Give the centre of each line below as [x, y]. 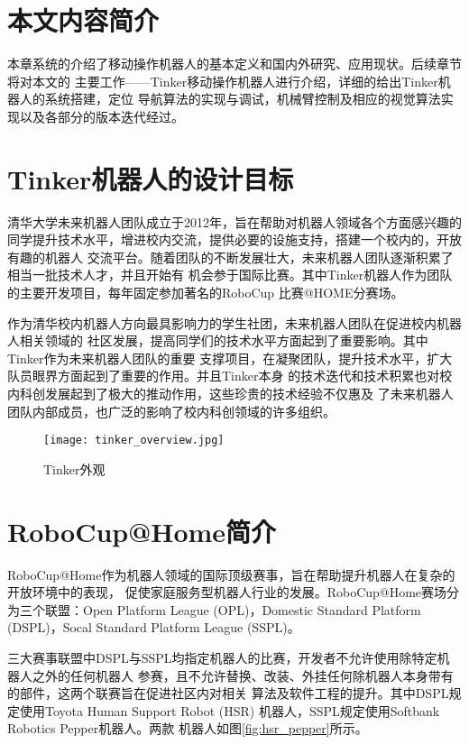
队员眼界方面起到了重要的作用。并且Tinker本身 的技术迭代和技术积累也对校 [230, 376]
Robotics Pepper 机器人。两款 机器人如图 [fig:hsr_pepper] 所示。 [188, 728]
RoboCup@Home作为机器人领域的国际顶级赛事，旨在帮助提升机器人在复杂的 [231, 574]
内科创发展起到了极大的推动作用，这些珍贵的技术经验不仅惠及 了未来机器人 [230, 393]
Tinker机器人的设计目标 [151, 178]
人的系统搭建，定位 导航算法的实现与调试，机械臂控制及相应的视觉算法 [230, 99]
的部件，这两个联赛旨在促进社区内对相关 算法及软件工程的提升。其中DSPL [228, 693]
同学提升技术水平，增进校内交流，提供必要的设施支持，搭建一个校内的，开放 [234, 239]
